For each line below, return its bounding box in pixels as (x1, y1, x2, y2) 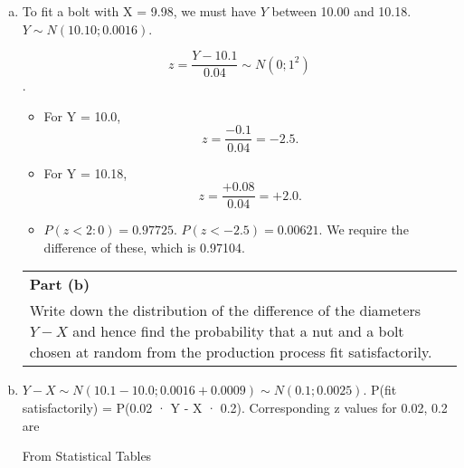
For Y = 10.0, (43, 106, 121, 125)
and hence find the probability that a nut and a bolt (72, 320, 404, 342)
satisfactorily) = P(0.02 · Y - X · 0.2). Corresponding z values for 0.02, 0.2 (22, 397, 448, 416)
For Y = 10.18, (43, 163, 128, 182)
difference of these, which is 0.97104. (43, 237, 245, 256)
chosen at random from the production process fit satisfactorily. (29, 341, 432, 363)
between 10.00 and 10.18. (271, 2, 412, 20)
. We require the (318, 220, 409, 239)
